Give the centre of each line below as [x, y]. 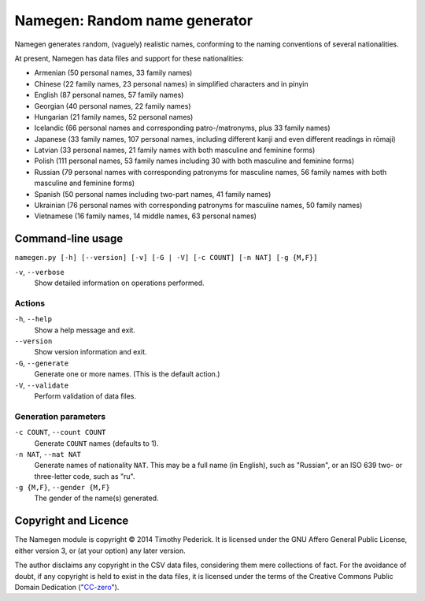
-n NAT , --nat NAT [48, 454]
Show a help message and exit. [85, 330]
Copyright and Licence [72, 521]
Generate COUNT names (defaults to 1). [96, 443]
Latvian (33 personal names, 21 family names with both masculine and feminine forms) [175, 150]
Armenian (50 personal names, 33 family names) [113, 73]
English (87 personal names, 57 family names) [109, 95]
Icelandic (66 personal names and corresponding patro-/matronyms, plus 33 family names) [182, 128]
